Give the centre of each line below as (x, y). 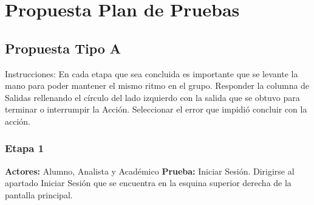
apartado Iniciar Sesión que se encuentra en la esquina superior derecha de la (148, 183)
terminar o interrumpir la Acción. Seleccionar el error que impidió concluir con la (156, 109)
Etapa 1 (25, 148)
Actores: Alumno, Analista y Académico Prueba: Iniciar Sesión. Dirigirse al (150, 171)
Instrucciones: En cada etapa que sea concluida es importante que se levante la (152, 73)
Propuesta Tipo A (63, 48)
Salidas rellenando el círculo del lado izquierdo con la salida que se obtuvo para (152, 97)
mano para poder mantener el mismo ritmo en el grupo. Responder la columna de (157, 85)
